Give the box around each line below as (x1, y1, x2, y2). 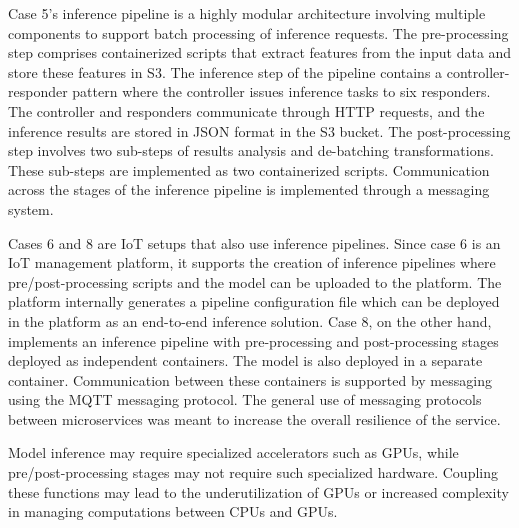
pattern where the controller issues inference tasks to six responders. (72, 81, 491, 102)
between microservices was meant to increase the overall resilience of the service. (8, 408, 501, 429)
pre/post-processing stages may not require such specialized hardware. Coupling (8, 462, 498, 483)
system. (8, 198, 54, 219)
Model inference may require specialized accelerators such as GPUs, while (8, 442, 459, 463)
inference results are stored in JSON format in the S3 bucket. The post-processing (8, 120, 511, 141)
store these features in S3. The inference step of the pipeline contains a (8, 61, 443, 82)
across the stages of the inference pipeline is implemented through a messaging (8, 179, 490, 200)
